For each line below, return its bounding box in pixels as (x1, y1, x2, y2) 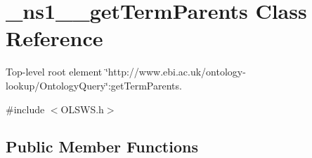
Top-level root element (6, 64, 103, 79)
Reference (6, 24, 103, 52)
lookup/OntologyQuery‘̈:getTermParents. (6, 78, 182, 92)
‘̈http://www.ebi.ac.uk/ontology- (105, 64, 246, 79)
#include (6, 101, 45, 116)
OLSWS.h (60, 101, 104, 116)
